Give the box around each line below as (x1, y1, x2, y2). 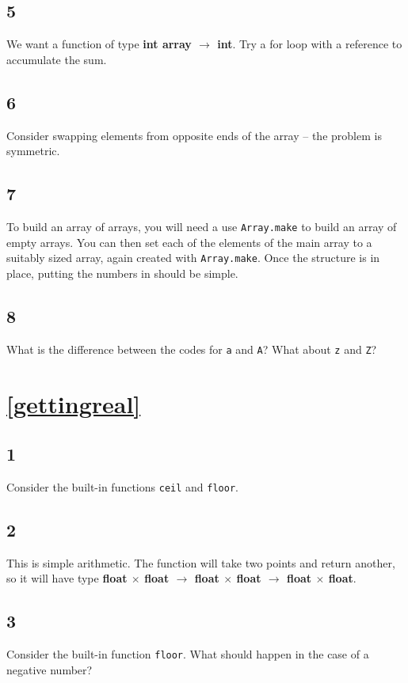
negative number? (6, 661, 93, 677)
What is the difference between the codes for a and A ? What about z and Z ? (6, 340, 377, 357)
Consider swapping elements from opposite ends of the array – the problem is (6, 127, 382, 143)
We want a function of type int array (6, 36, 192, 52)
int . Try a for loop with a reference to (217, 36, 402, 52)
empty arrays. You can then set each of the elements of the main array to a (6, 233, 372, 250)
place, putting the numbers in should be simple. (6, 264, 238, 281)
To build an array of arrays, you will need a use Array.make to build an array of (6, 218, 397, 234)
